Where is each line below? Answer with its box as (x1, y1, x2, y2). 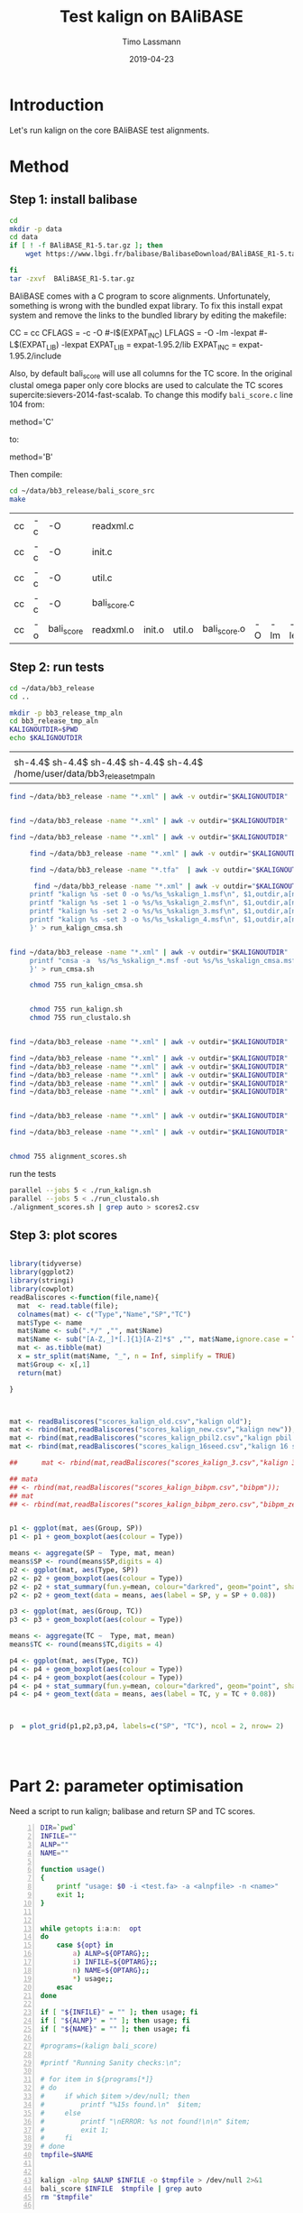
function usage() (40, 1866, 106, 1875)
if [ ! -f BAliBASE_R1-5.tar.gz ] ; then (9, 241, 164, 250)
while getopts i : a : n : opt (40, 1924, 142, 1933)
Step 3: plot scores (9, 1227, 118, 1243)
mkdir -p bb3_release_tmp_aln (9, 708, 124, 718)
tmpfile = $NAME (40, 2151, 94, 2160)
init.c (91, 545, 113, 558)
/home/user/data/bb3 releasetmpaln (14, 767, 156, 782)
